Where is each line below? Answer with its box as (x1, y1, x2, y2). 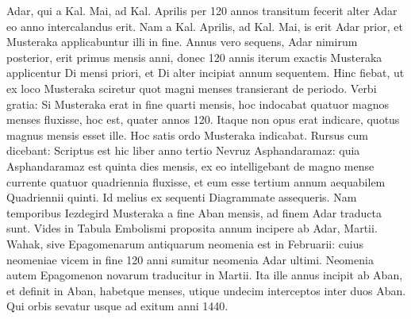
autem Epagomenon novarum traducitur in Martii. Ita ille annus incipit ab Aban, (6, 267, 403, 283)
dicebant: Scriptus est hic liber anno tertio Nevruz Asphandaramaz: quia (6, 142, 360, 159)
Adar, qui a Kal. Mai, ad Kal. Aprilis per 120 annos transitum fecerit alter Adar (6, 2, 398, 18)
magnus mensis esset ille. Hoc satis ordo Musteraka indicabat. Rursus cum (6, 126, 369, 143)
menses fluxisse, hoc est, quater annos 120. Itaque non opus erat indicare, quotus (6, 111, 400, 128)
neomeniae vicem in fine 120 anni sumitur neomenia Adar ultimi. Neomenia (6, 251, 374, 267)
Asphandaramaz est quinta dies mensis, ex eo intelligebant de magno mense (6, 157, 375, 174)
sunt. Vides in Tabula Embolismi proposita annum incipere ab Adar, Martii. (6, 220, 378, 236)
